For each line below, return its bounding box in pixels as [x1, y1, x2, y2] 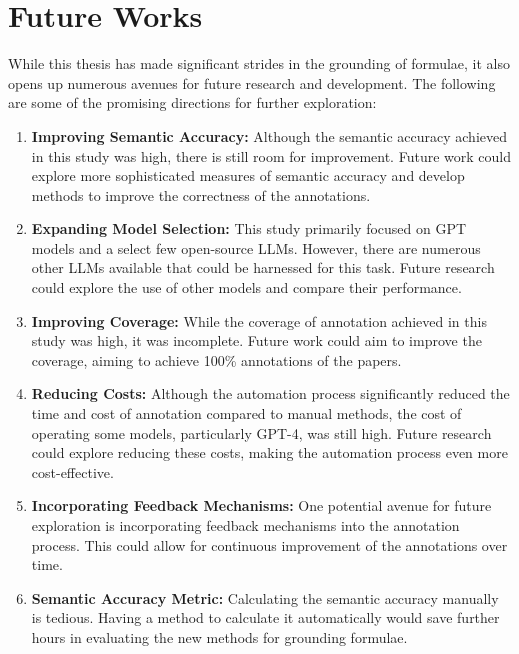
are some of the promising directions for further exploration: [8, 92, 377, 113]
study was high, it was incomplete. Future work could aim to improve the [31, 330, 482, 351]
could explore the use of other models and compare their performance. [31, 277, 462, 298]
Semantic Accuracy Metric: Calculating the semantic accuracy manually [31, 587, 499, 608]
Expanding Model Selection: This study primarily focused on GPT [31, 218, 467, 239]
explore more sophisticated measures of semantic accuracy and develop [31, 165, 465, 186]
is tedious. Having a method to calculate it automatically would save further [31, 607, 500, 628]
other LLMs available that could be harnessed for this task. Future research [31, 257, 495, 278]
